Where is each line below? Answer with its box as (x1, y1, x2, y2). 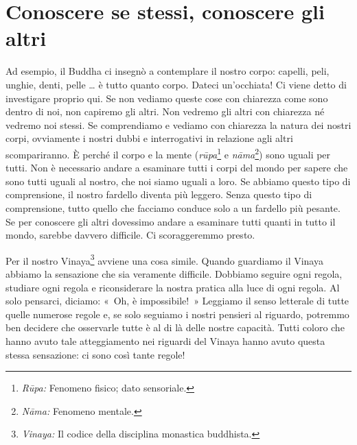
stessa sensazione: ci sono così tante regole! (5, 347, 185, 361)
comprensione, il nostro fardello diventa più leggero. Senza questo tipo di (5, 187, 312, 202)
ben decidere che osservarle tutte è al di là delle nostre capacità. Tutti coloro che (5, 320, 345, 335)
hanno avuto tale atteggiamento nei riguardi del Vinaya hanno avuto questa (5, 333, 325, 348)
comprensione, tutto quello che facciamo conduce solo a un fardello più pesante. (5, 200, 341, 215)
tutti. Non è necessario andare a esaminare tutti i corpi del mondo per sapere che (5, 160, 348, 175)
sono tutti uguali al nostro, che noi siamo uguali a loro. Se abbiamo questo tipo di (5, 173, 351, 188)
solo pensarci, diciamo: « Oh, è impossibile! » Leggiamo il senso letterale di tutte (5, 293, 349, 308)
